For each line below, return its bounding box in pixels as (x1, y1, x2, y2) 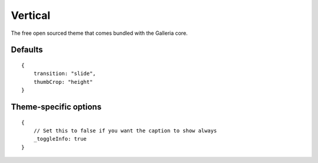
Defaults (11, 45, 44, 55)
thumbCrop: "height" (33, 79, 93, 85)
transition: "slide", (33, 70, 97, 77)
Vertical (11, 9, 51, 22)
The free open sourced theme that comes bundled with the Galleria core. (11, 30, 188, 37)
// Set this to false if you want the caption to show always (33, 127, 217, 134)
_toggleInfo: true (33, 136, 87, 142)
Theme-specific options (11, 102, 102, 112)
